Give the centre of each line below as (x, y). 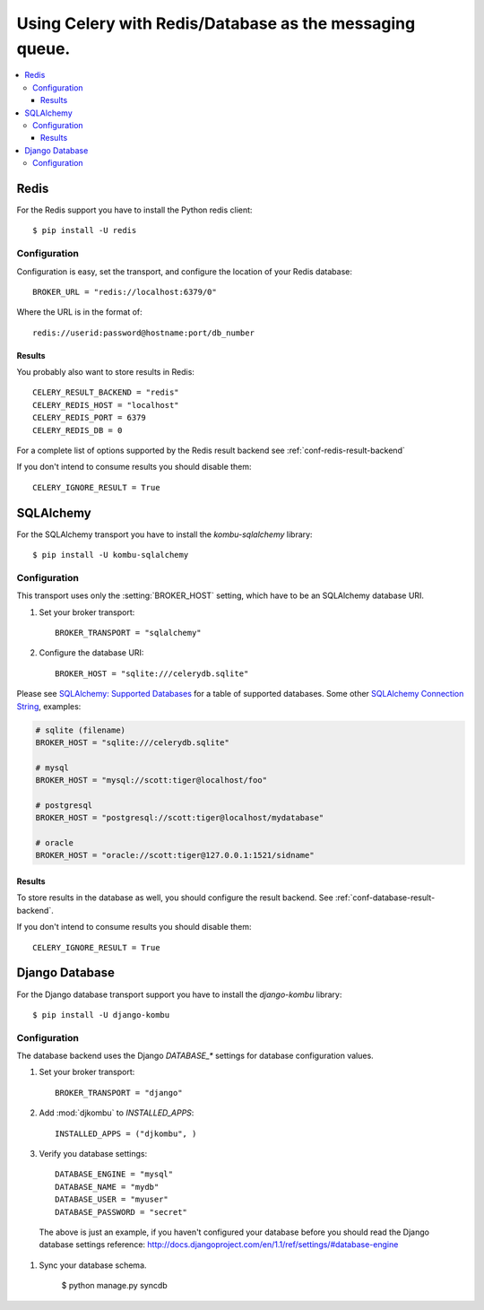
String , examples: (49, 706)
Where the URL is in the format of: (79, 312)
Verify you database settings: (93, 1154)
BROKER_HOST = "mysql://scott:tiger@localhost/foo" (151, 781)
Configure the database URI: (91, 653)
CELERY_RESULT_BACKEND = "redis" (106, 393)
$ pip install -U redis (85, 230)
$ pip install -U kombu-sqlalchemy (111, 555)
